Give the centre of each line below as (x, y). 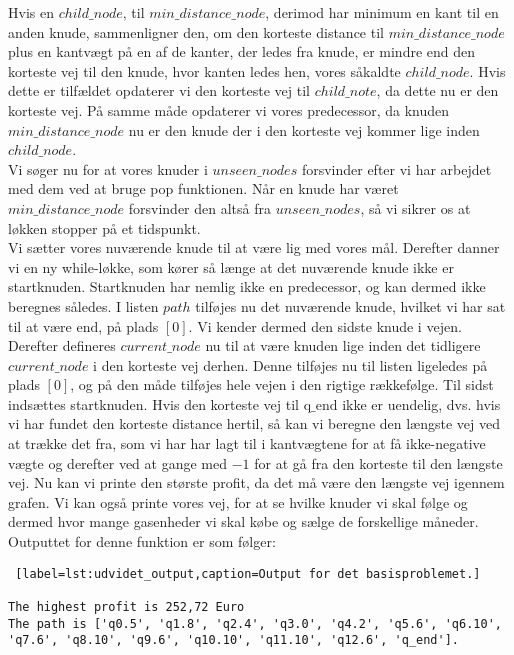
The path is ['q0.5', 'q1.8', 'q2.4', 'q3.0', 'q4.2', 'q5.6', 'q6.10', (255, 623)
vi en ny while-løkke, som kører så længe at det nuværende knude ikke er (231, 266)
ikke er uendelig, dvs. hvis (421, 403)
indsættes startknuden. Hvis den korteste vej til (153, 403)
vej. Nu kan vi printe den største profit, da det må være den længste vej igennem (256, 482)
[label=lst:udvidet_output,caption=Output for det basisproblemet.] (248, 573)
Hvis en (31, 12)
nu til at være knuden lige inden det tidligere (343, 345)
